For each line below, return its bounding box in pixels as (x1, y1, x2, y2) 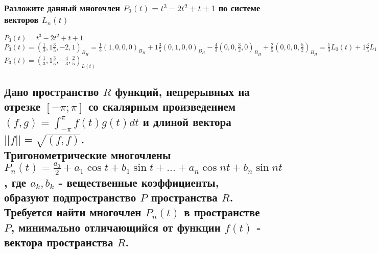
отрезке (4, 98, 41, 114)
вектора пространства (4, 234, 113, 250)
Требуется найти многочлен (4, 204, 141, 220)
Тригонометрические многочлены (4, 146, 171, 162)
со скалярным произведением (88, 98, 236, 114)
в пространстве (184, 204, 260, 220)
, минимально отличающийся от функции (11, 219, 221, 235)
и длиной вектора (143, 113, 231, 129)
